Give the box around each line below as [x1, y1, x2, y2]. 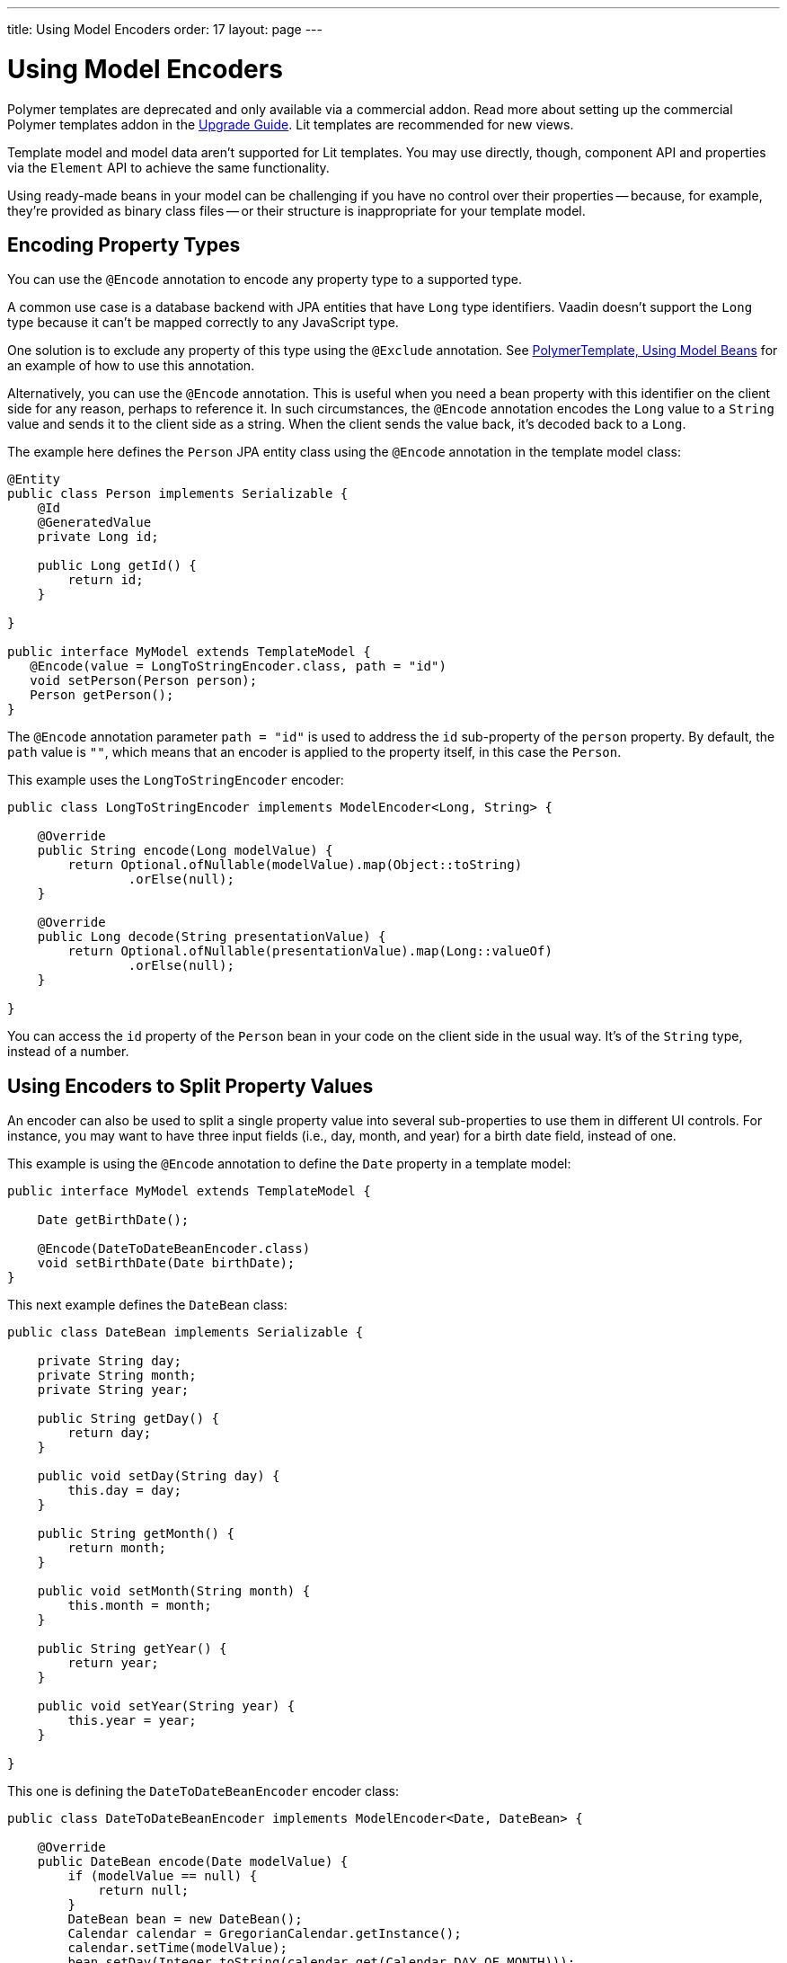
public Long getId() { [37, 558, 197, 573]
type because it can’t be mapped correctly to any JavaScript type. [7, 315, 399, 331]
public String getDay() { [37, 1411, 220, 1426]
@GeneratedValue [37, 515, 152, 530]
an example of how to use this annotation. [7, 358, 255, 374]
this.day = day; [67, 1483, 181, 1498]
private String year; [37, 1382, 190, 1398]
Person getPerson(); [30, 688, 174, 703]
